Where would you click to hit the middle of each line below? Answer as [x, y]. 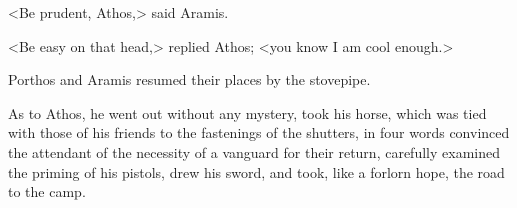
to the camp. [47, 191]
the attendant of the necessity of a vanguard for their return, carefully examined [254, 151]
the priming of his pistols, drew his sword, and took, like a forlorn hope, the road [256, 171]
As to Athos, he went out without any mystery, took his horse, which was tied [247, 112]
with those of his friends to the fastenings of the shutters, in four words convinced [259, 132]
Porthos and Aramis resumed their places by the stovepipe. [189, 79]
